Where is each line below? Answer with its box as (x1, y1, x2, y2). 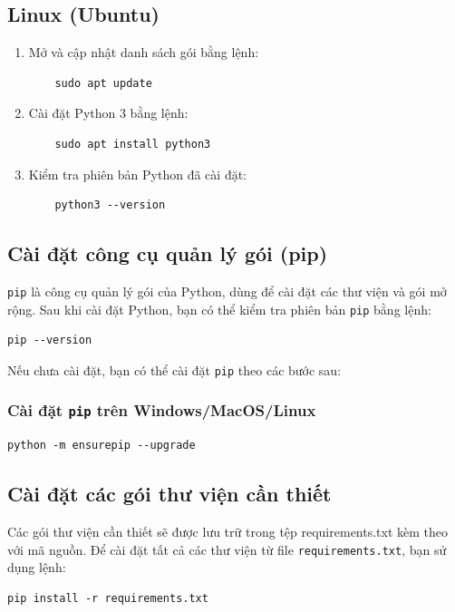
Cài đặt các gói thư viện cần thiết (7, 480, 332, 508)
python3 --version (54, 199, 166, 212)
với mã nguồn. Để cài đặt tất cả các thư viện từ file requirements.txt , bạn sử (7, 539, 447, 559)
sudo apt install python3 (54, 137, 211, 151)
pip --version (7, 334, 92, 347)
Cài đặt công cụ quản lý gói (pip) (7, 239, 328, 267)
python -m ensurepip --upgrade (7, 439, 196, 452)
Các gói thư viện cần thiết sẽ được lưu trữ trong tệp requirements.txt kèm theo (7, 522, 449, 541)
